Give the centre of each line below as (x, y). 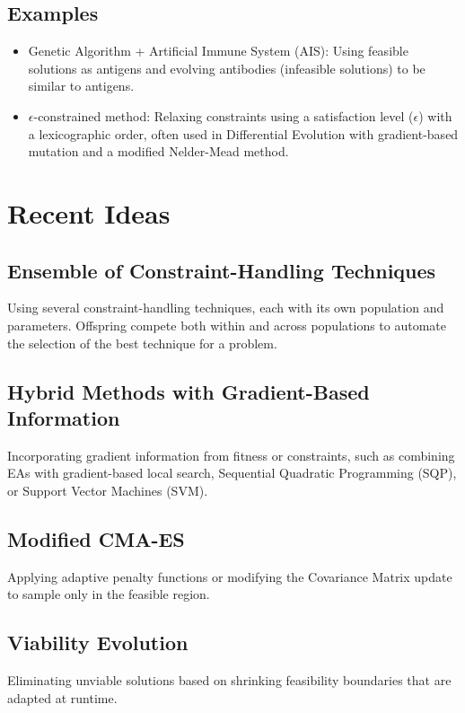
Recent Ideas (89, 212)
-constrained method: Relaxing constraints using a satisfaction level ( (224, 115)
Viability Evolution (98, 643)
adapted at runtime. (62, 697)
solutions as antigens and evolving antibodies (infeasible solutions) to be (227, 68)
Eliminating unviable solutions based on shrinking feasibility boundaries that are (229, 680)
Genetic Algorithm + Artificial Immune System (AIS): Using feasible (218, 51)
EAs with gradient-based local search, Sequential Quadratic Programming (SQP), (232, 473)
